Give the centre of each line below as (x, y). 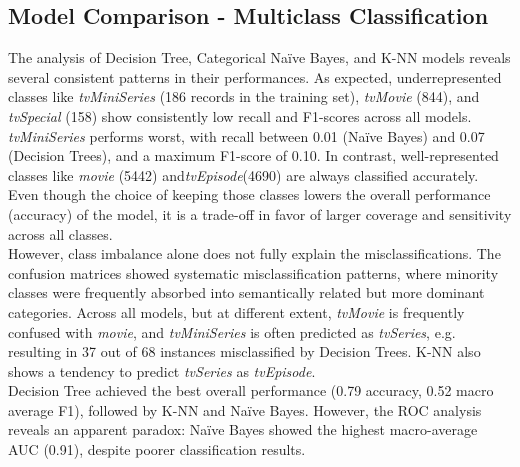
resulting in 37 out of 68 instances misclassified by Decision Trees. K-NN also (244, 351)
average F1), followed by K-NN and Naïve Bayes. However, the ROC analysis (245, 409)
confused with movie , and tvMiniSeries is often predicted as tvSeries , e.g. (232, 331)
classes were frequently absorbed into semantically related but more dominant (246, 292)
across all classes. (60, 233)
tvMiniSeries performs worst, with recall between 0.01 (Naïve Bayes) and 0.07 (246, 135)
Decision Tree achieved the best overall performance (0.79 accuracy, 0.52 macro (251, 390)
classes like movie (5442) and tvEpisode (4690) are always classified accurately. (243, 174)
